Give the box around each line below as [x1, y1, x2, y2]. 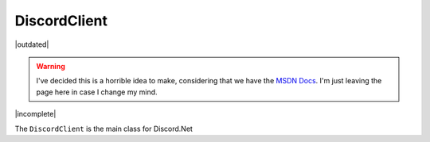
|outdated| [14, 40, 49, 49]
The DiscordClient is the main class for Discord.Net [14, 124, 193, 133]
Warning [36, 61, 65, 71]
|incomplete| [14, 109, 57, 119]
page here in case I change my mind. [36, 87, 158, 97]
